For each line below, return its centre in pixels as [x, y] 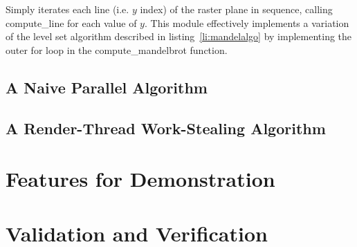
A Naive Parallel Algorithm [107, 87]
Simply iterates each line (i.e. [67, 9]
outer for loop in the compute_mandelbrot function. [117, 49]
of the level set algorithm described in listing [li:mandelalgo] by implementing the [179, 36]
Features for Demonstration [140, 179]
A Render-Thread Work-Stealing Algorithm [166, 128]
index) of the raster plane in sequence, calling [236, 9]
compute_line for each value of [71, 22]
